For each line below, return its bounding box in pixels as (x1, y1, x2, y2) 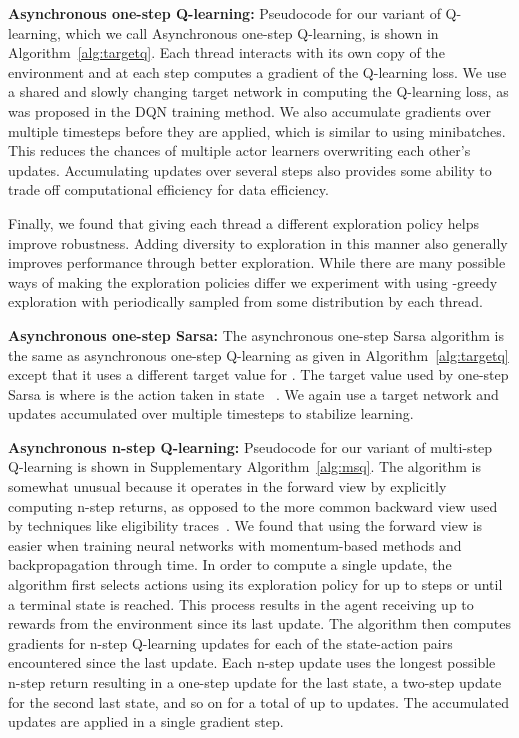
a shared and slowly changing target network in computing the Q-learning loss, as (8, 81, 509, 102)
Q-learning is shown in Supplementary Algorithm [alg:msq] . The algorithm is (8, 456, 482, 477)
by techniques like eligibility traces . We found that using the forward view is (8, 515, 483, 536)
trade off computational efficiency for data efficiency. (8, 179, 329, 200)
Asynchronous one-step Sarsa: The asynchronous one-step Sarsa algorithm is (8, 324, 504, 345)
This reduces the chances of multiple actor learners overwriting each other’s (8, 140, 471, 161)
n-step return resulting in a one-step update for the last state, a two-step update (8, 672, 502, 692)
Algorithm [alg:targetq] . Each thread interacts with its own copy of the (8, 42, 445, 63)
